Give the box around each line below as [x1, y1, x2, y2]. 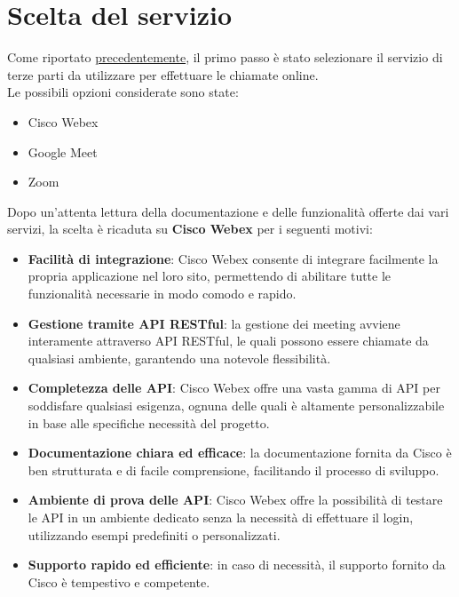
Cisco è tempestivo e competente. [28, 572, 210, 591]
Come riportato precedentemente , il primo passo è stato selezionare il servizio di [7, 48, 443, 67]
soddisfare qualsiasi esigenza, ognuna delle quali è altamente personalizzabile [28, 396, 445, 415]
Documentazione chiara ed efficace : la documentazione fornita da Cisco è [28, 443, 452, 462]
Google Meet [28, 142, 98, 161]
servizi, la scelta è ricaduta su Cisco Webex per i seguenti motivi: [7, 219, 373, 238]
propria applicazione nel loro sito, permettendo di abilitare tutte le [28, 267, 392, 285]
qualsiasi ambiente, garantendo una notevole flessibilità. [28, 348, 331, 367]
